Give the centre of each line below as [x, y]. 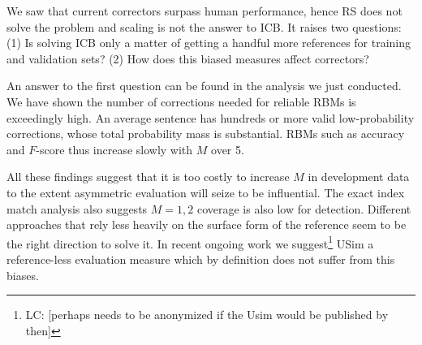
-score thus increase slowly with [114, 149]
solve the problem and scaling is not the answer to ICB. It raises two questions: [204, 26]
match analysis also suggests [77, 208]
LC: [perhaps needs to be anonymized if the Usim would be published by [207, 315]
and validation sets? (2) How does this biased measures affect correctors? [188, 58]
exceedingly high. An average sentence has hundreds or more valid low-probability [211, 117]
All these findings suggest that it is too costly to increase [148, 177]
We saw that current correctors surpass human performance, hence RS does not [205, 11]
